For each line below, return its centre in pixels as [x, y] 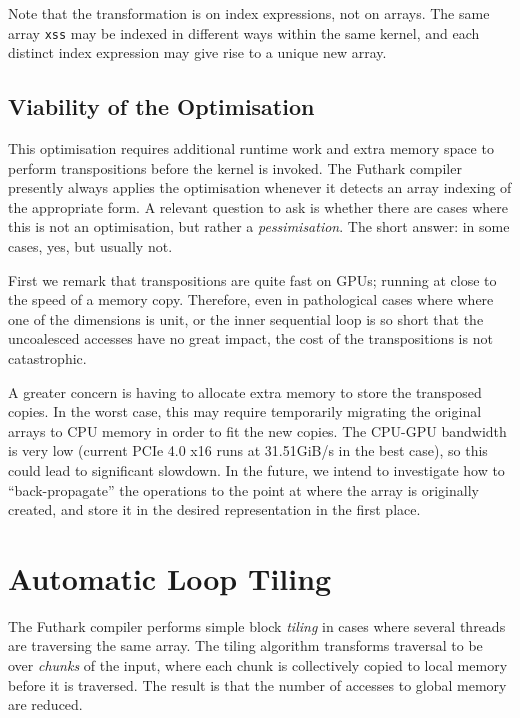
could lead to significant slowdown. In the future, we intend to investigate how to [256, 469]
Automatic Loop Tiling [170, 577]
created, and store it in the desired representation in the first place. [214, 509]
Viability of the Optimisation [161, 106]
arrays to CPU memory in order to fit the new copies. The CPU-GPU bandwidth [257, 430]
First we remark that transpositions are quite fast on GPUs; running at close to [252, 279]
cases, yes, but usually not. [90, 246]
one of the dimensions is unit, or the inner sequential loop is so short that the [246, 318]
